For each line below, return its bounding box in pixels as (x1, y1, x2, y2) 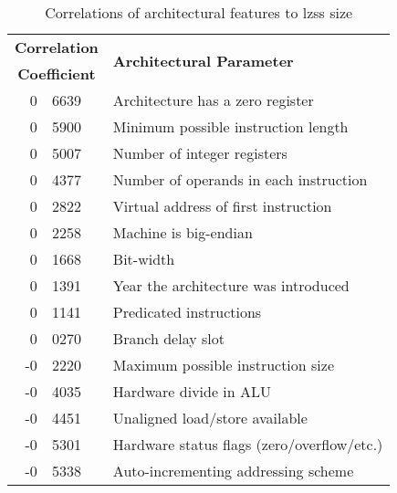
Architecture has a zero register (112, 89, 314, 110)
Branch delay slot (112, 328, 225, 349)
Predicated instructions (112, 301, 262, 322)
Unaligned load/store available (112, 407, 308, 428)
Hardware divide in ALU (112, 381, 272, 402)
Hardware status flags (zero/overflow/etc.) (112, 434, 383, 455)
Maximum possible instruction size (112, 354, 335, 375)
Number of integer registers (112, 142, 287, 163)
